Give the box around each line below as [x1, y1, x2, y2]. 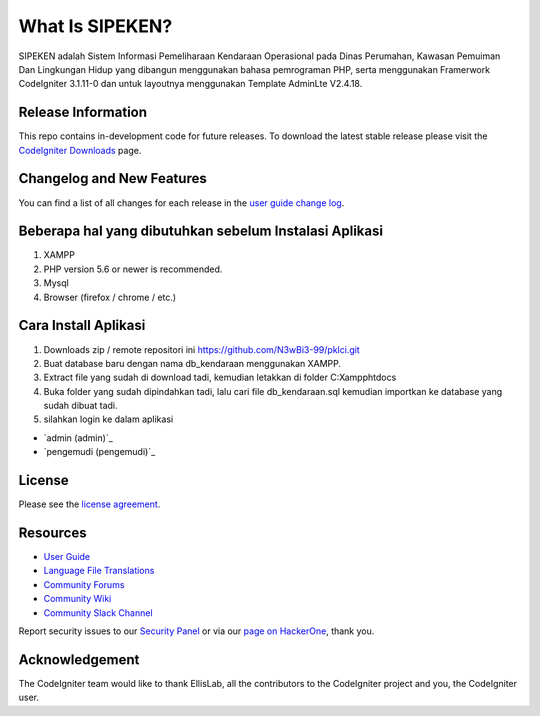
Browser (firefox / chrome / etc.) [43, 291, 177, 303]
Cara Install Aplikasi [18, 317, 146, 334]
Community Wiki [43, 593, 112, 605]
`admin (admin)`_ [43, 431, 114, 444]
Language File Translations [43, 565, 155, 577]
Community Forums [43, 578, 125, 590]
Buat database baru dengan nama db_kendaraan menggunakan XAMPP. [43, 357, 342, 369]
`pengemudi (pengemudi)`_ [43, 446, 156, 458]
